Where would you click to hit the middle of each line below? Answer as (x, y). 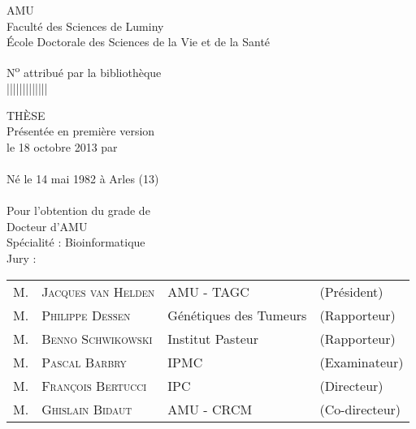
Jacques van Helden (98, 291)
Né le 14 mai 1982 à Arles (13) (83, 178)
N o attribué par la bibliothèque (84, 71)
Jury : (22, 257)
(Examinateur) (362, 362)
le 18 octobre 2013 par (62, 146)
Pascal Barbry (84, 362)
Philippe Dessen (86, 315)
